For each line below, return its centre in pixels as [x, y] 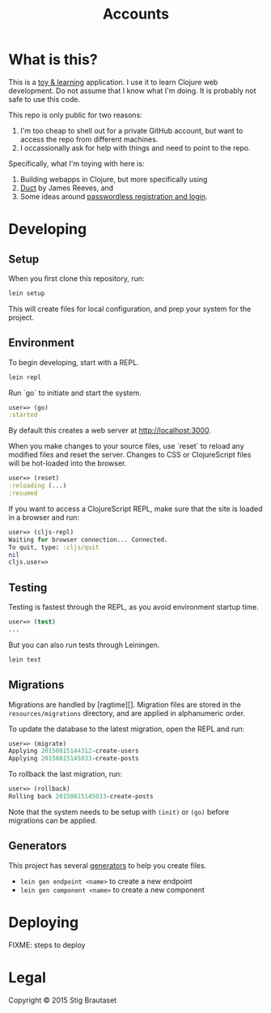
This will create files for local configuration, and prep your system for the [130, 309]
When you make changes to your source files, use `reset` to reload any [126, 446]
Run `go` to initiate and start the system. [75, 393]
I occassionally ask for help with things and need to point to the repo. [135, 147]
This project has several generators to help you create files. [108, 865]
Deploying [44, 922]
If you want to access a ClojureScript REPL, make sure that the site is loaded [135, 509]
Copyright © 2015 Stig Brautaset [63, 1000]
